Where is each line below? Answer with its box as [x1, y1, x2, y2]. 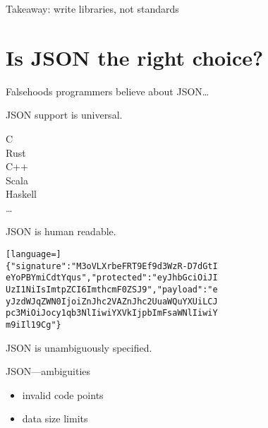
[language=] [6, 249, 61, 260]
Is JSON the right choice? [6, 42, 264, 71]
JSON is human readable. [6, 224, 116, 239]
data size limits [22, 411, 88, 426]
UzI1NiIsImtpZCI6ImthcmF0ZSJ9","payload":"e [6, 285, 218, 295]
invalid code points [22, 387, 104, 402]
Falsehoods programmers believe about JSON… [6, 83, 209, 98]
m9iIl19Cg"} [6, 320, 61, 330]
